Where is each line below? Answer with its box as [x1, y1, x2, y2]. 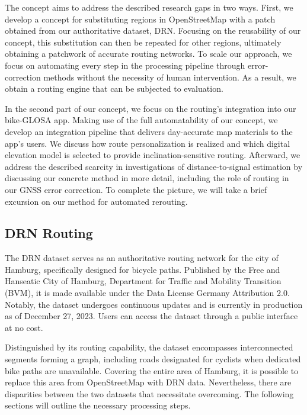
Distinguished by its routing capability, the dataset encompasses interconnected [5, 341, 293, 353]
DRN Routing [5, 224, 93, 242]
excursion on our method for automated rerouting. [5, 195, 188, 207]
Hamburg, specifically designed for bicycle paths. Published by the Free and [5, 263, 280, 275]
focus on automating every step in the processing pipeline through [5, 59, 245, 71]
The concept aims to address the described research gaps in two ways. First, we [5, 1, 293, 13]
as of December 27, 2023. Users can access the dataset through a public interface [5, 310, 298, 322]
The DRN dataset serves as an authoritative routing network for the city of [5, 252, 279, 264]
